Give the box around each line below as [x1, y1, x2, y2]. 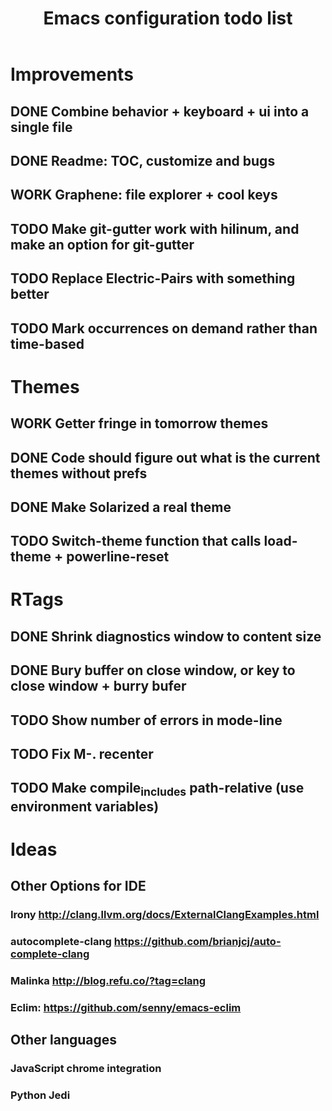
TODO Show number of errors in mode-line [10, 712, 283, 729]
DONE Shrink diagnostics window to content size [10, 628, 322, 645]
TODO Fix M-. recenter [10, 746, 154, 763]
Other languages [10, 1032, 118, 1049]
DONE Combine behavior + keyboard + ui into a [10, 103, 310, 120]
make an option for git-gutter [10, 236, 195, 253]
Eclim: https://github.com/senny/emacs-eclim [10, 1000, 242, 1014]
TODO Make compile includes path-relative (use [10, 780, 305, 799]
